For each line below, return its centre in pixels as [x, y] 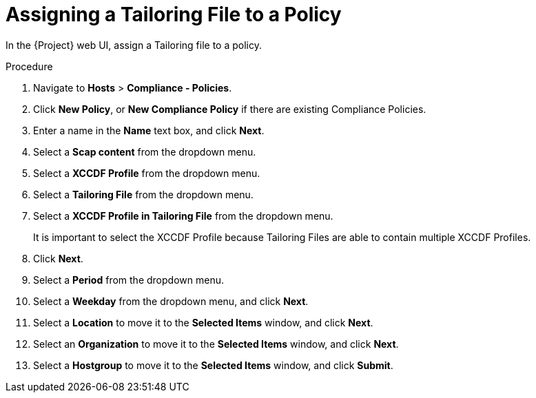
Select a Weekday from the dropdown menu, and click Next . [171, 301]
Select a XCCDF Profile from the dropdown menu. [147, 173]
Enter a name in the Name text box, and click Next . [149, 130]
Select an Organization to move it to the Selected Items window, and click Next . [216, 344]
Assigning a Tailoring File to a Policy [174, 14]
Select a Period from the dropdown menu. [128, 280]
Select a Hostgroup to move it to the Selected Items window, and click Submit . [213, 365]
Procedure [29, 66]
